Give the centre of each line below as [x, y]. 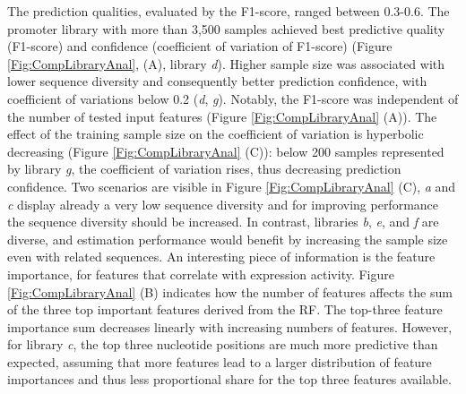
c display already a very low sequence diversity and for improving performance [223, 204]
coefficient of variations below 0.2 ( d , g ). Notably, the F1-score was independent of [233, 98]
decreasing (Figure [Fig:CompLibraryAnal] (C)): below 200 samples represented [226, 151]
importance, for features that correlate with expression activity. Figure [201, 274]
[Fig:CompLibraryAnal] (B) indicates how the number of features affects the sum [230, 291]
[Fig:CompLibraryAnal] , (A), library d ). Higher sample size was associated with [226, 63]
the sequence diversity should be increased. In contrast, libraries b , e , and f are [223, 222]
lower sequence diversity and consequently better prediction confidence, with [217, 81]
